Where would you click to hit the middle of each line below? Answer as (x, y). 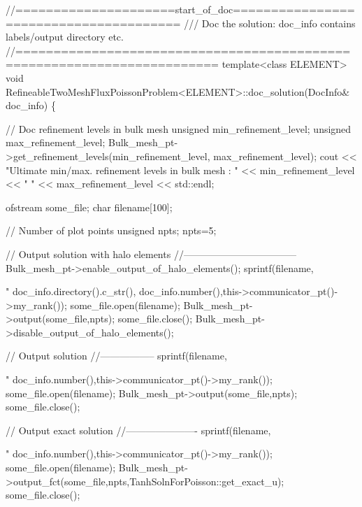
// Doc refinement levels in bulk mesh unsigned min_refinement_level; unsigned (179, 128)
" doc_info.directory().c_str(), (71, 291)
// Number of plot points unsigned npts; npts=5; (111, 230)
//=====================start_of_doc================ (180, 9)
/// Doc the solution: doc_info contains (270, 23)
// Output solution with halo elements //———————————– (151, 254)
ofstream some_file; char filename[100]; (89, 207)
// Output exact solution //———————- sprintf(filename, (138, 430)
